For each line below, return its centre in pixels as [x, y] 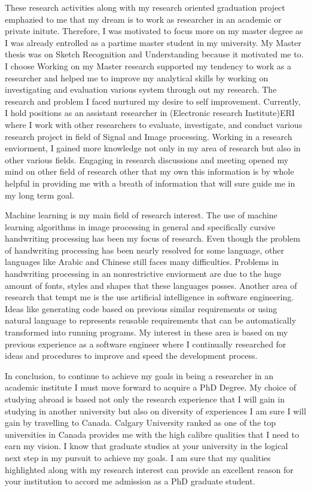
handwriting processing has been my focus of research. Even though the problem [153, 238]
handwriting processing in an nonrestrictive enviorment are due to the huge [143, 274]
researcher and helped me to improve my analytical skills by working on [137, 77]
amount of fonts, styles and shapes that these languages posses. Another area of [151, 285]
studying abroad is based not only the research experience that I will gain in [145, 399]
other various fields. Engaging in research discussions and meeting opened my [147, 159]
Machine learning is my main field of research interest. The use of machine [141, 215]
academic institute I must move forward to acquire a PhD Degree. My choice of [150, 387]
